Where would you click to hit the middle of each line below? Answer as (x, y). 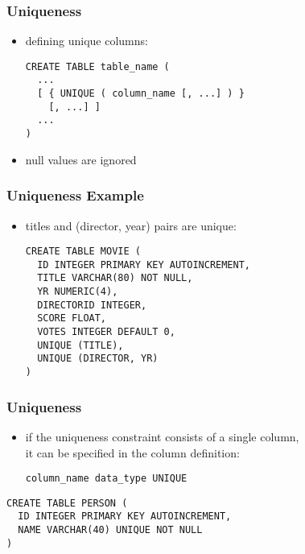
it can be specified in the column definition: (132, 452)
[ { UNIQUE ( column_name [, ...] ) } (141, 94)
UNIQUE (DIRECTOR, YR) (98, 359)
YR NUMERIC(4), (78, 292)
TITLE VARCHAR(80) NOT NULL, (115, 278)
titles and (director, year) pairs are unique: (131, 225)
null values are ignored (81, 159)
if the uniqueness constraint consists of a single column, (162, 436)
